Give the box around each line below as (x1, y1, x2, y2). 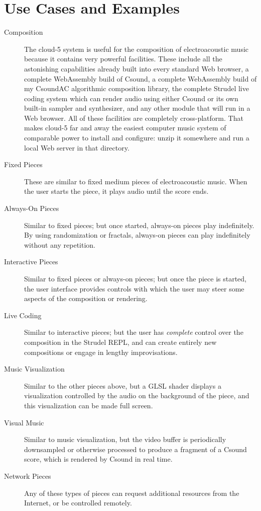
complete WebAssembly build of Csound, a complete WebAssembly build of (24, 73, 257, 84)
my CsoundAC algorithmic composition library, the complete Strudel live (24, 83, 249, 94)
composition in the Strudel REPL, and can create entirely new (24, 336, 217, 347)
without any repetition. (24, 239, 96, 250)
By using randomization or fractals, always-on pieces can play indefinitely (24, 230, 250, 240)
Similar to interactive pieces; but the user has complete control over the (24, 327, 243, 337)
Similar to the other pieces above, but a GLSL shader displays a (24, 380, 221, 391)
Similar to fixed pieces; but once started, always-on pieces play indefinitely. (24, 220, 254, 230)
